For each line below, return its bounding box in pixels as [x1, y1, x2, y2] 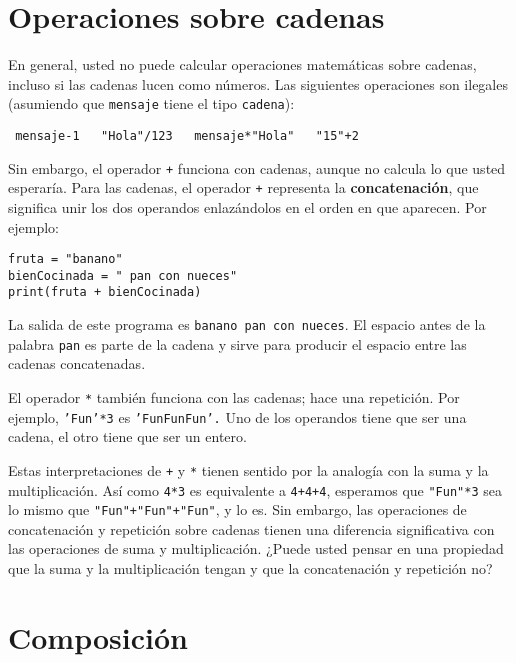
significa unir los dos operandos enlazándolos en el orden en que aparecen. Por [8, 196, 487, 217]
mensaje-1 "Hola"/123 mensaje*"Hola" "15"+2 [15, 128, 359, 143]
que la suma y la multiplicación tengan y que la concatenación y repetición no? [8, 558, 493, 579]
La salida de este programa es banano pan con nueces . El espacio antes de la [8, 314, 486, 335]
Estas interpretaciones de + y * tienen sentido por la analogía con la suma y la [8, 459, 489, 480]
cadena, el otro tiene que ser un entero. [8, 426, 247, 447]
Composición [8, 616, 188, 657]
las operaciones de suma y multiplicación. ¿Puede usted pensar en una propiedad [8, 538, 504, 559]
